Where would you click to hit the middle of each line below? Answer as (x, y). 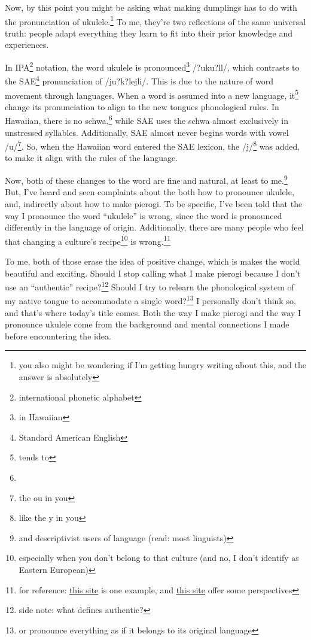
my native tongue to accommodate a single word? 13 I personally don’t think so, (150, 300)
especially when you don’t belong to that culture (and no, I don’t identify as (159, 558)
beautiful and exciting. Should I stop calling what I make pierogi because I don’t (153, 273)
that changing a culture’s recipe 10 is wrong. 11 (88, 240)
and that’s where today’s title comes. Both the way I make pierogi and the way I (153, 312)
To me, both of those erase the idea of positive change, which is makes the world (153, 261)
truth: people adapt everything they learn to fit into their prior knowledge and (149, 33)
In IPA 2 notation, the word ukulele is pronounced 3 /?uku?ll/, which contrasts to (152, 66)
